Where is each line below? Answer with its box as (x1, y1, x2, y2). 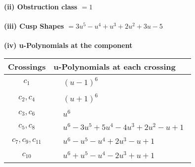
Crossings (8, 60, 46, 72)
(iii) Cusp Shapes (4, 21, 64, 31)
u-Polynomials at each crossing (53, 60, 176, 72)
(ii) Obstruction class (4, 1, 78, 11)
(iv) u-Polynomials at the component (4, 40, 133, 50)
